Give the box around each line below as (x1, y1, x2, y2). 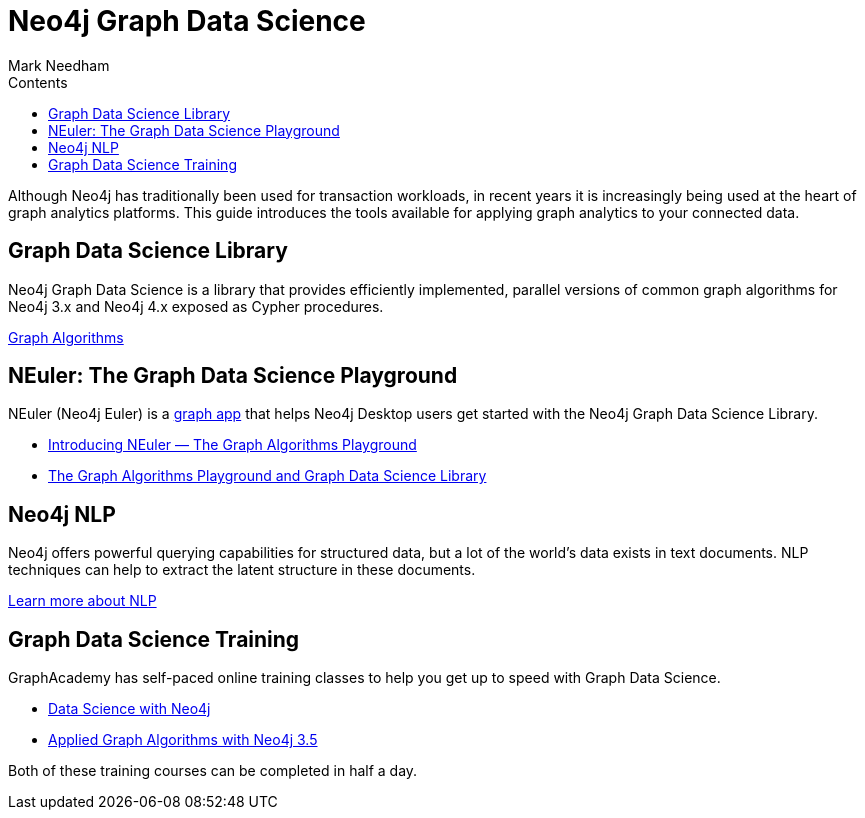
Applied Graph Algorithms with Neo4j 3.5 (48, 731, 318, 749)
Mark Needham (8, 56, 110, 74)
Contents (8, 73, 68, 91)
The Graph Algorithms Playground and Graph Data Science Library (48, 467, 487, 485)
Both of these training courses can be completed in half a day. (8, 762, 418, 780)
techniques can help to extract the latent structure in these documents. (8, 561, 476, 579)
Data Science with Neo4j (48, 700, 211, 718)
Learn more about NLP (8, 592, 157, 610)
